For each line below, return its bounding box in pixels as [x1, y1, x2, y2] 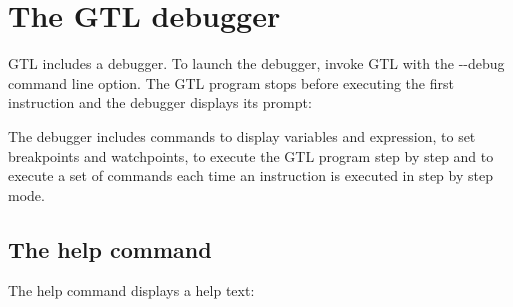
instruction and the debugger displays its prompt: [8, 92, 312, 113]
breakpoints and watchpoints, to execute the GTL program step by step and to [8, 145, 494, 166]
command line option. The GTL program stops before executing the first [8, 72, 454, 93]
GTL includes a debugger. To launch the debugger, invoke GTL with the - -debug [8, 53, 505, 74]
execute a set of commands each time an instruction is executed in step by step [8, 165, 493, 186]
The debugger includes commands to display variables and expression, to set [8, 125, 476, 146]
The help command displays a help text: [8, 280, 255, 301]
